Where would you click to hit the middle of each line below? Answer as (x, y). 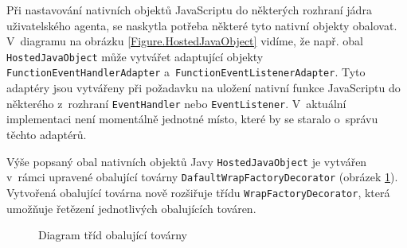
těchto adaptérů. (47, 134)
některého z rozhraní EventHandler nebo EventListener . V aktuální (176, 103)
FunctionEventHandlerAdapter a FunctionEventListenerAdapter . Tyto (186, 72)
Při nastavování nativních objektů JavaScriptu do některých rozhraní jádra (189, 10)
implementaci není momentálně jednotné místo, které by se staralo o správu (192, 119)
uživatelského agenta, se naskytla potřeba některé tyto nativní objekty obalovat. (202, 25)
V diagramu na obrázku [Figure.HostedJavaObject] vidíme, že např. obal (185, 41)
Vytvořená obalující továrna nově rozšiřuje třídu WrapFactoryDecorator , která (198, 192)
